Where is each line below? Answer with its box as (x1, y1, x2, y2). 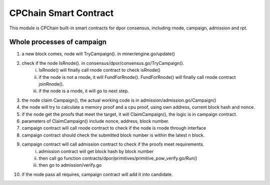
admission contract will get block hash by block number (38, 148, 154, 154)
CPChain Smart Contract (9, 7, 114, 18)
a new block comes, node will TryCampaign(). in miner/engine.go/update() (21, 51, 175, 57)
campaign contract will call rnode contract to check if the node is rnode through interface (21, 125, 206, 131)
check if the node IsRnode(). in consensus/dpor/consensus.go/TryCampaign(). (21, 60, 184, 66)
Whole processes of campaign (9, 38, 107, 46)
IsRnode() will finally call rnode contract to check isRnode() (38, 67, 161, 73)
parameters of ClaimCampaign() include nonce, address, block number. (21, 118, 169, 124)
